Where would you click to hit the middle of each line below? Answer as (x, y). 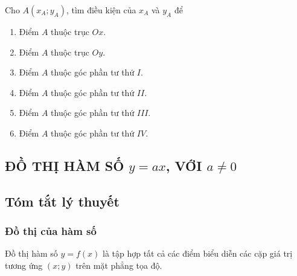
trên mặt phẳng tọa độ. (119, 265)
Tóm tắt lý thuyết (62, 201)
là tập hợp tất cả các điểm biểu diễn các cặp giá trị (197, 253)
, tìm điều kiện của (101, 10)
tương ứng (24, 265)
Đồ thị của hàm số (51, 231)
